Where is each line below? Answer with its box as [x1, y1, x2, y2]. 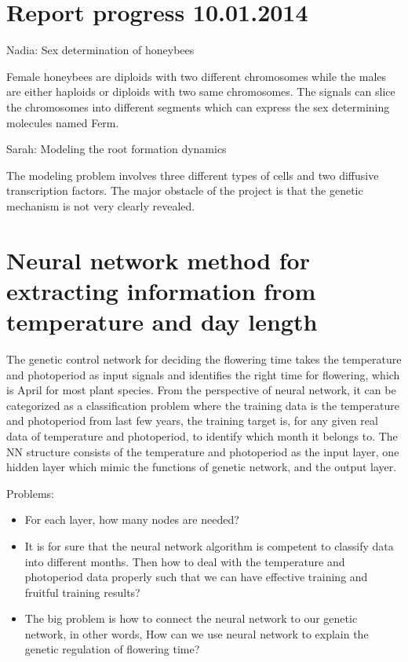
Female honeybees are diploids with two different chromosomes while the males [6, 68, 387, 84]
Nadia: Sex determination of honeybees [6, 42, 195, 58]
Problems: [6, 485, 54, 501]
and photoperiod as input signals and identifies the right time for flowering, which [6, 366, 400, 382]
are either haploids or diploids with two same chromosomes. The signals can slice [6, 83, 395, 100]
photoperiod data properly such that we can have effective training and [24, 569, 368, 585]
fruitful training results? [24, 583, 140, 600]
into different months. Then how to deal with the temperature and [24, 553, 345, 569]
